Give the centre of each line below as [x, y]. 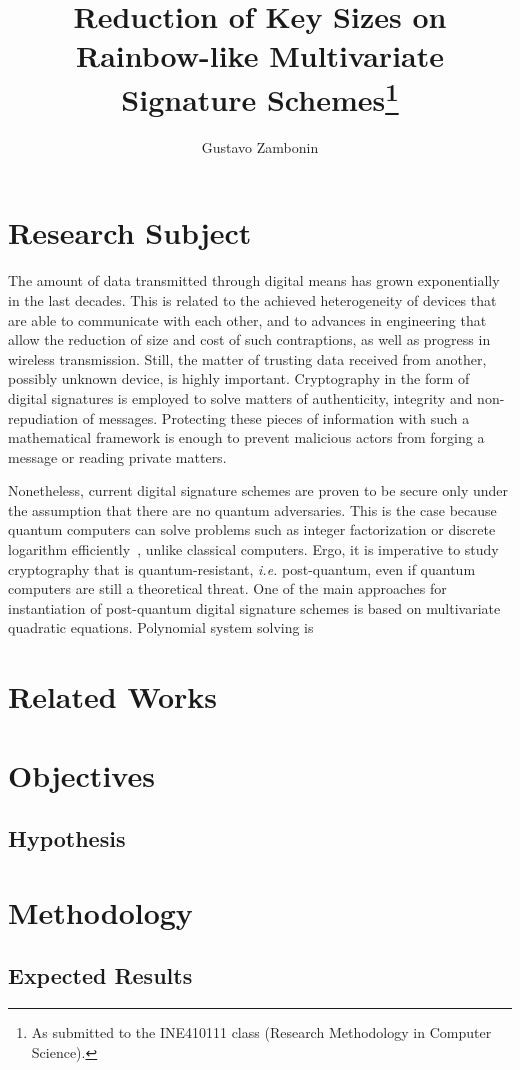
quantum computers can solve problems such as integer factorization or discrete [252, 529]
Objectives [81, 774]
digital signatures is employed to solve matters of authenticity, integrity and [240, 397]
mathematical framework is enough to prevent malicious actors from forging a [246, 437]
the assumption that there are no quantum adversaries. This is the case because [252, 509]
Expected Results [100, 975]
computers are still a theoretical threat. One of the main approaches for [227, 588]
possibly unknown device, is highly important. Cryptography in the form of [239, 378]
